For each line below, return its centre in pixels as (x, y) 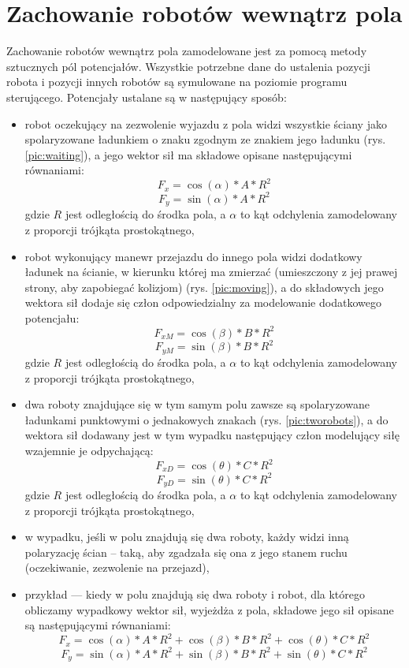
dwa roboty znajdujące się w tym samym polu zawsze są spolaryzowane (197, 404)
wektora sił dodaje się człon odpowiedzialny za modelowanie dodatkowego (203, 302)
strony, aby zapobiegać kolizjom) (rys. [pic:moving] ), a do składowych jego (204, 287)
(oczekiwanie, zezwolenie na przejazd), (117, 567)
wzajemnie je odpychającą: (89, 450)
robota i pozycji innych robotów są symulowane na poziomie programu (177, 82)
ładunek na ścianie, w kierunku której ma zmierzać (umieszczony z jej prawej (211, 272)
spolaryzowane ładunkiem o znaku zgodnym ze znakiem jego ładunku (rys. (205, 139)
